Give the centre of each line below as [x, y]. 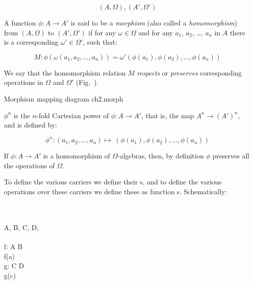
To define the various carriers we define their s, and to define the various [113, 182]
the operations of [29, 165]
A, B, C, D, [21, 227]
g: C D [14, 266]
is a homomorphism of [77, 156]
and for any [156, 32]
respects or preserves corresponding [189, 72]
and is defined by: [31, 125]
